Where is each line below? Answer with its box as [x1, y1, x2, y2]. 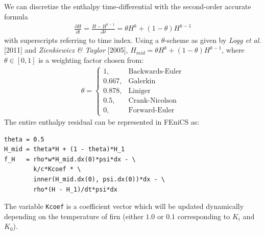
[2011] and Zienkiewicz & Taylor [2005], [4, 44, 128, 55]
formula [4, 11, 28, 21]
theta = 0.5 [4, 135, 44, 143]
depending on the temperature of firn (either [4, 210, 143, 221]
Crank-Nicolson [128, 97, 177, 104]
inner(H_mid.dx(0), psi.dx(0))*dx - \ [33, 176, 165, 183]
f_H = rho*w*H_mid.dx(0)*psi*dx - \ [4, 155, 136, 163]
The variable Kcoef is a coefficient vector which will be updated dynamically [4, 201, 244, 212]
